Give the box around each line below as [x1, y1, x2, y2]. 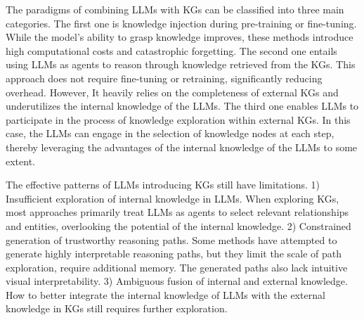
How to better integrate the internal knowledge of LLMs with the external [6, 287, 325, 302]
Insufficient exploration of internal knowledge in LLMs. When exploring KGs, [6, 191, 339, 205]
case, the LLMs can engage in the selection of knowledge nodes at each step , [6, 126, 334, 141]
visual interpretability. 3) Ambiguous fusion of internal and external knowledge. [6, 274, 348, 288]
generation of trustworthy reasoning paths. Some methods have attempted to [6, 232, 337, 247]
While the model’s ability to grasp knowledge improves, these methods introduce [6, 30, 353, 44]
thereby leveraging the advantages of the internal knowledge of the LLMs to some [6, 139, 358, 154]
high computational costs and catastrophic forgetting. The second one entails [6, 43, 337, 58]
